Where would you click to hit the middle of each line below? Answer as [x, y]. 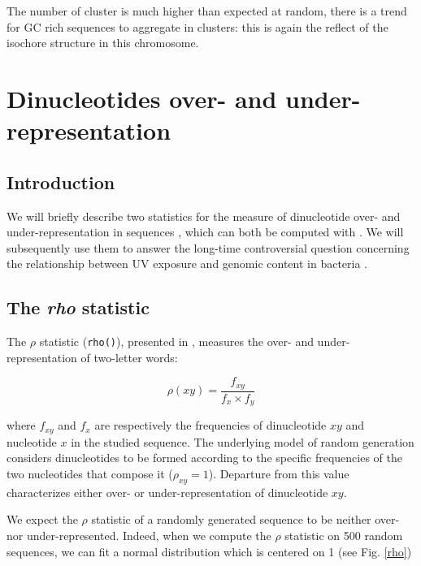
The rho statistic [78, 307]
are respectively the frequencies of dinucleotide [210, 425]
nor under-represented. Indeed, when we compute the [139, 535]
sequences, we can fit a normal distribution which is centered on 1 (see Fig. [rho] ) [209, 551]
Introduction [61, 181]
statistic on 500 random [344, 535]
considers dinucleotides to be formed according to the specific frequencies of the [205, 458]
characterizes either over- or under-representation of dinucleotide [167, 492]
